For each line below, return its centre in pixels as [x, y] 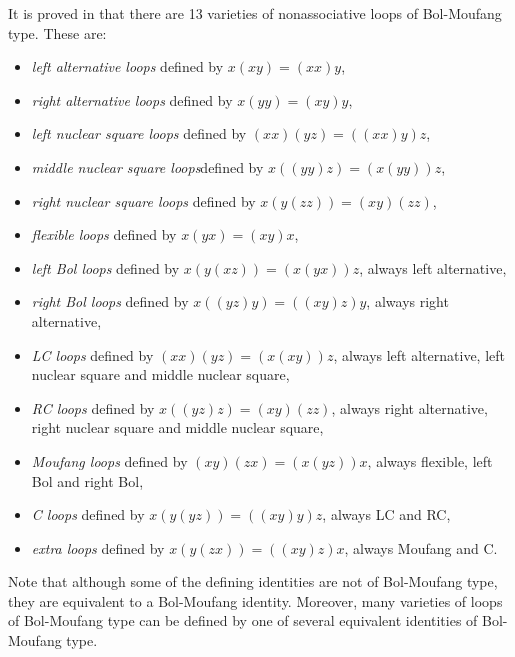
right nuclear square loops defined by [143, 200]
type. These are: [57, 32]
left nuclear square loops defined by [139, 133]
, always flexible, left [430, 460]
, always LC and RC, [386, 514]
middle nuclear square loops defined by [147, 166]
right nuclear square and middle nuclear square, [177, 427]
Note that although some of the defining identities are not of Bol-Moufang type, [253, 581]
